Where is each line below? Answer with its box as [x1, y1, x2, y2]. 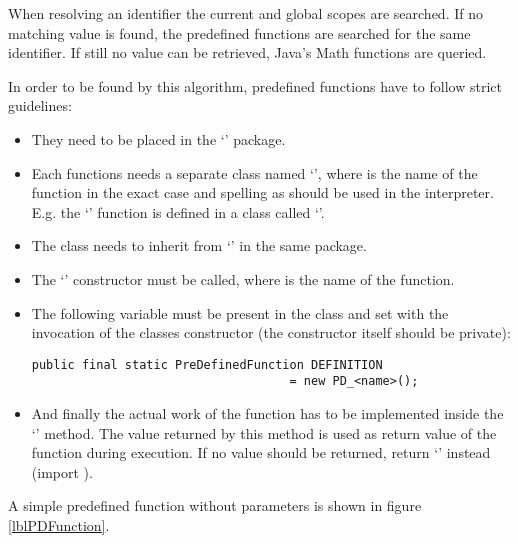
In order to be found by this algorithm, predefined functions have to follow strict [8, 75, 502, 96]
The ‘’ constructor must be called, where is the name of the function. [31, 268, 455, 289]
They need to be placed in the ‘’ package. [31, 128, 286, 149]
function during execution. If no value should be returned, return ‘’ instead [31, 442, 491, 463]
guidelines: [8, 95, 72, 116]
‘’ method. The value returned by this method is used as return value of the [31, 422, 497, 443]
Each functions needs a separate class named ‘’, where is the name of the [31, 162, 478, 183]
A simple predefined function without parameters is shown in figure [8, 495, 422, 516]
